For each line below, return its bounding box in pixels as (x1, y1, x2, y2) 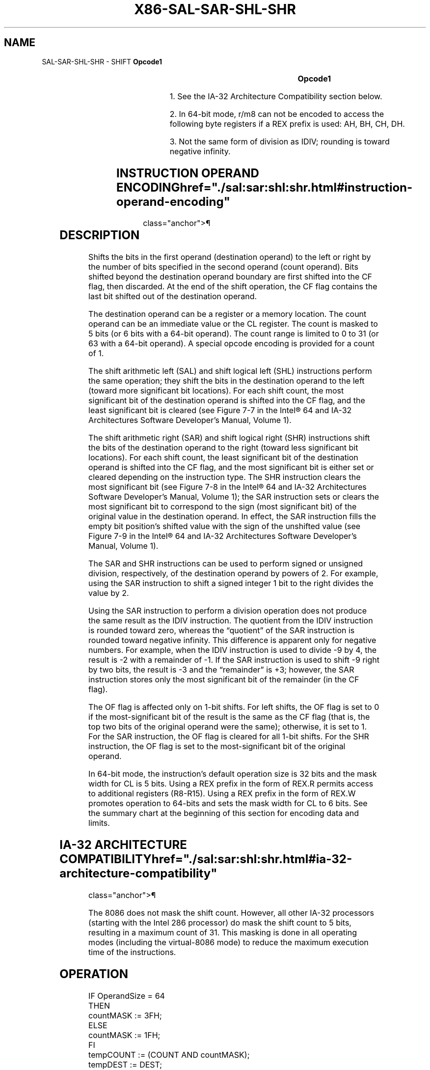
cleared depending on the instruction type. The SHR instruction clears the (88, 472, 361, 482)
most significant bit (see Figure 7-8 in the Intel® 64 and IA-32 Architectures (88, 482, 367, 492)
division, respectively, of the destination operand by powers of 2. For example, (88, 568, 378, 579)
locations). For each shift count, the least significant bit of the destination (88, 452, 358, 463)
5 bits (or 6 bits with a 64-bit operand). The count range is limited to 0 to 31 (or (88, 329, 379, 339)
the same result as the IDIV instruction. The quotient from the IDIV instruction (88, 616, 373, 626)
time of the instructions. (88, 947, 176, 957)
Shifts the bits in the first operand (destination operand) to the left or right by (88, 252, 371, 262)
